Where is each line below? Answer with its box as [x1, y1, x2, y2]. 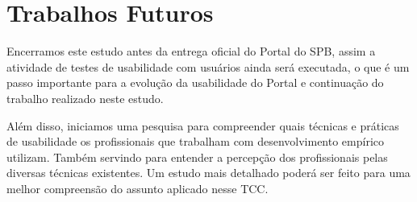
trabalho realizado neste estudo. [6, 89, 164, 106]
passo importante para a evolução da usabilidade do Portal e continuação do [6, 74, 384, 91]
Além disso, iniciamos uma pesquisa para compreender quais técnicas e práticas [6, 117, 399, 134]
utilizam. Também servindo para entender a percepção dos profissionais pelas [6, 148, 388, 165]
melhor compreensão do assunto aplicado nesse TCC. [6, 179, 269, 196]
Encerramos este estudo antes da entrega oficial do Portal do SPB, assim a [6, 43, 376, 60]
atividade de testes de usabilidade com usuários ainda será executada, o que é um [6, 58, 410, 75]
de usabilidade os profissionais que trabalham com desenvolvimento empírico [6, 133, 385, 150]
